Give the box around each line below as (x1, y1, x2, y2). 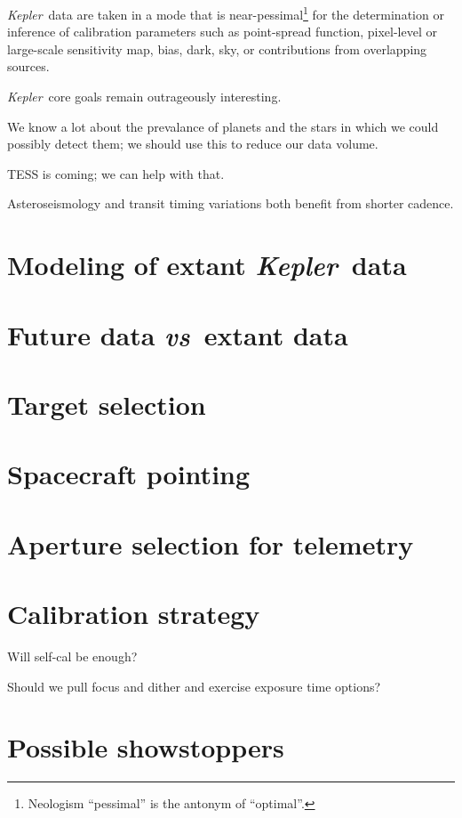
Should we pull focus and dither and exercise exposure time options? (7, 676, 381, 695)
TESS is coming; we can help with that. (7, 164, 225, 182)
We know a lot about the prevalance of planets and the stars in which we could (7, 117, 439, 135)
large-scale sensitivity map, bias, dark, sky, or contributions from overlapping (7, 39, 427, 58)
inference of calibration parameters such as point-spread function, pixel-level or (7, 22, 437, 41)
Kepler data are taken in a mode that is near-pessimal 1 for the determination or (7, 3, 444, 23)
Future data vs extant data (7, 316, 348, 353)
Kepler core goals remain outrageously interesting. (7, 87, 282, 106)
